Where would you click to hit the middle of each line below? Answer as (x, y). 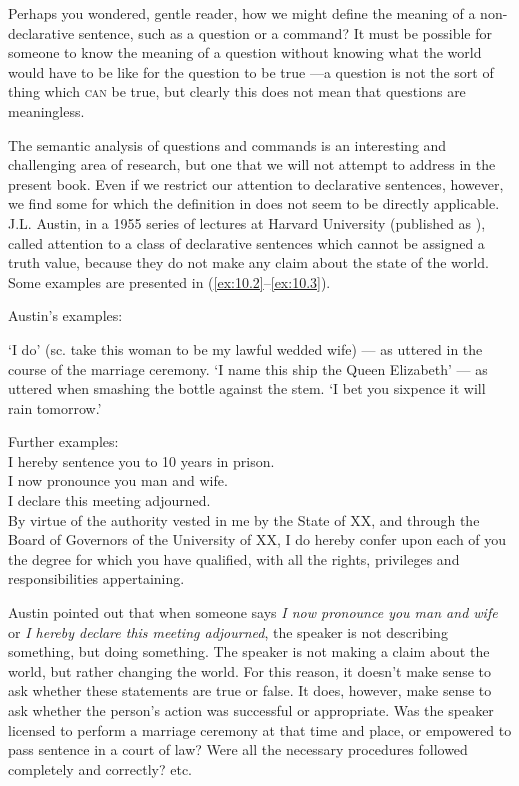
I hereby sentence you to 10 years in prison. (141, 460)
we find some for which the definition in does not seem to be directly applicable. (254, 203)
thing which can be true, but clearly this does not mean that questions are (237, 91)
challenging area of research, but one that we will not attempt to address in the (252, 164)
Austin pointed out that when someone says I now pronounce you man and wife (253, 612)
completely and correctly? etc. (100, 768)
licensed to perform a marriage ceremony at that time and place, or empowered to (260, 729)
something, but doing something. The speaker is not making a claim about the (249, 651)
